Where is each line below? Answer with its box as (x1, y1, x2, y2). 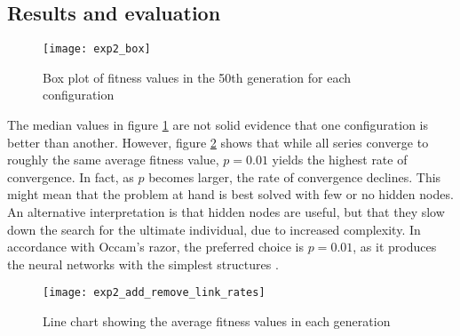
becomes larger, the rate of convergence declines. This (148, 167, 441, 186)
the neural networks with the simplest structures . (7, 254, 279, 273)
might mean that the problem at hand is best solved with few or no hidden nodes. (7, 185, 454, 204)
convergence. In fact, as (7, 167, 134, 186)
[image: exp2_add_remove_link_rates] (43, 286, 266, 300)
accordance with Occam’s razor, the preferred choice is (7, 237, 305, 256)
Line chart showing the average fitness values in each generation (43, 312, 391, 331)
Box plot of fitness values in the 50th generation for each (43, 68, 351, 86)
